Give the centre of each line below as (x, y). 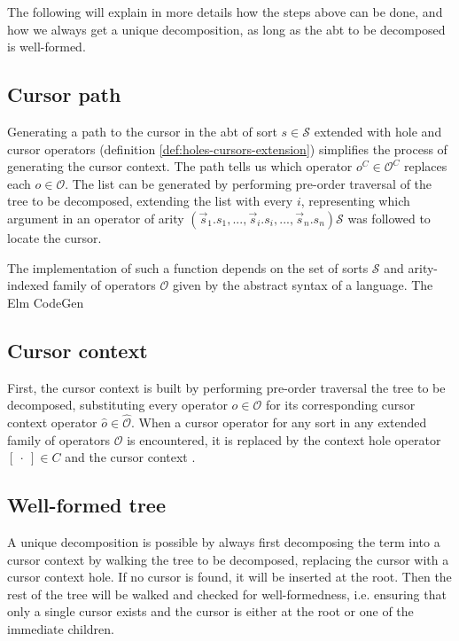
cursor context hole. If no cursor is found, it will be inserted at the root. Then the (229, 577)
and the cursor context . (130, 457)
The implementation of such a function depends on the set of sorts (188, 267)
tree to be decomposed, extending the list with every (150, 201)
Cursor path (64, 94)
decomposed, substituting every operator (117, 405)
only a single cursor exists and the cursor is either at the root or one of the (210, 611)
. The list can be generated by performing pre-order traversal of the (249, 183)
